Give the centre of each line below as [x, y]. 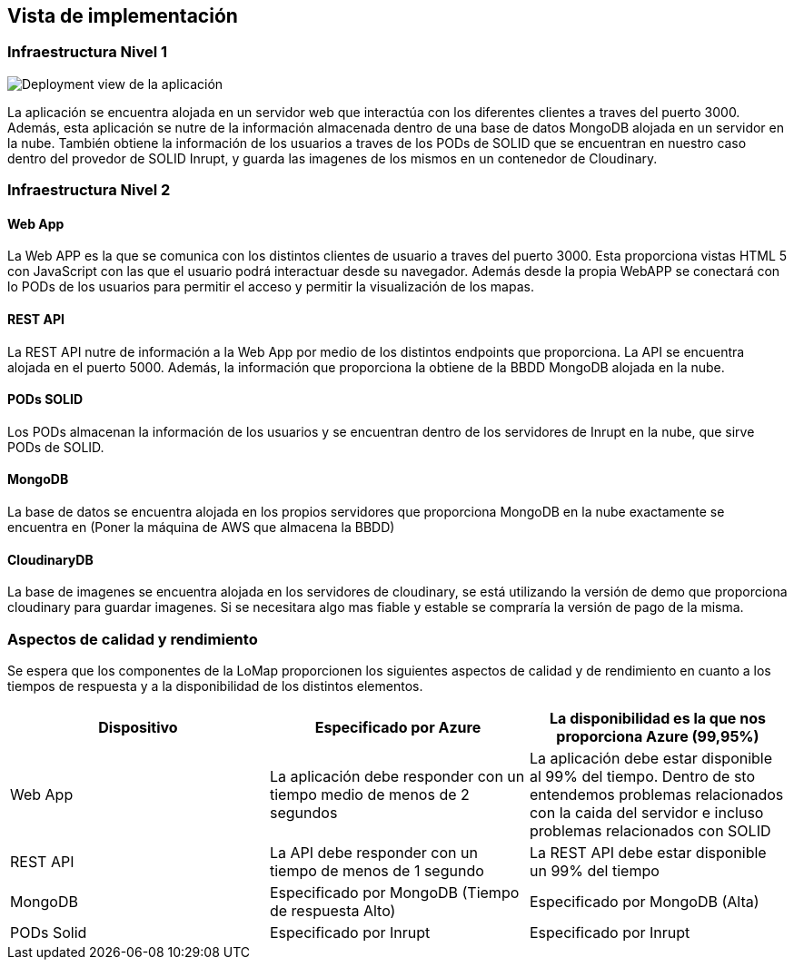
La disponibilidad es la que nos [658, 719]
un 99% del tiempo [594, 871]
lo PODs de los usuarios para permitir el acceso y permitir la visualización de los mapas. [271, 287]
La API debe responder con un [373, 853]
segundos [303, 813]
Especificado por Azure [398, 728]
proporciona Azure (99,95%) [658, 737]
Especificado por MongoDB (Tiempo [394, 893]
